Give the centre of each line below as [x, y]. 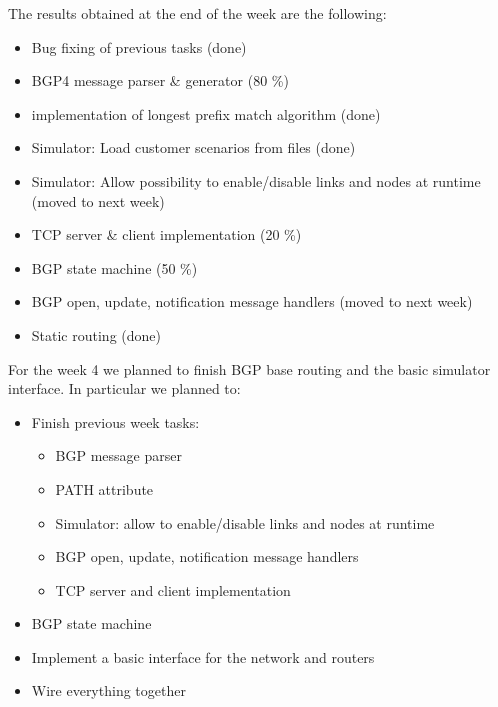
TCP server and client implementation [173, 589]
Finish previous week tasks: [115, 421]
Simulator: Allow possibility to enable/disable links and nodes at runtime [256, 180]
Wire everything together [108, 690]
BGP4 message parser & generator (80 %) [160, 80]
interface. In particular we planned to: [124, 388]
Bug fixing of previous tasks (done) [139, 46]
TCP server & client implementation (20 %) [166, 234]
